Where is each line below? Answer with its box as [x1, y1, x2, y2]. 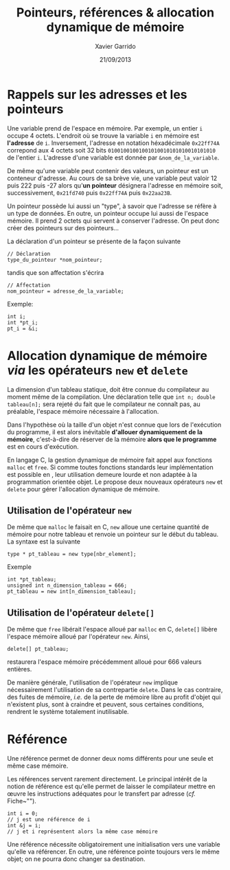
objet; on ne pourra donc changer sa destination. [7, 855, 146, 863]
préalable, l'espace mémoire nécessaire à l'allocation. [7, 407, 159, 415]
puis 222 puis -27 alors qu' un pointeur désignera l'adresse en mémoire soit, [7, 181, 223, 190]
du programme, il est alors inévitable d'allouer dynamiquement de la [7, 427, 203, 436]
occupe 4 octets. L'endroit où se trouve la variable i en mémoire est [7, 131, 199, 140]
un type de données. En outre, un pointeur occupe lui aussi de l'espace [7, 209, 209, 217]
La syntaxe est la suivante [7, 537, 81, 546]
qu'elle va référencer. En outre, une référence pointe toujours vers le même [7, 847, 220, 856]
